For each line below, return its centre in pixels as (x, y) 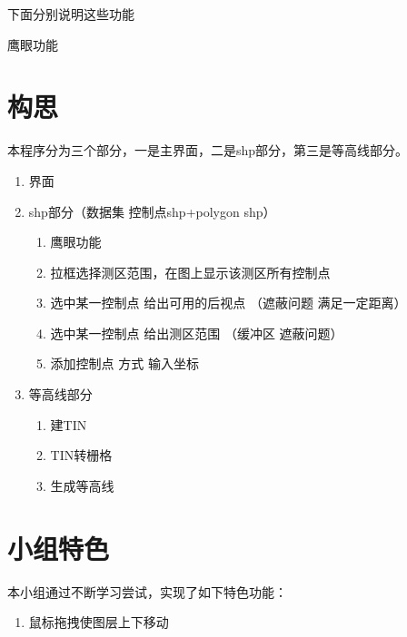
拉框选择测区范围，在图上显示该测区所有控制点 (190, 272)
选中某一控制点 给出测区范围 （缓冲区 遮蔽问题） (197, 333)
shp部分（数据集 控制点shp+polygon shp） (152, 211)
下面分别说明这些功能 (71, 14)
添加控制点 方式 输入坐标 (124, 363)
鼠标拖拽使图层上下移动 (99, 622)
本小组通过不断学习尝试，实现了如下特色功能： (147, 591)
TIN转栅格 (81, 455)
